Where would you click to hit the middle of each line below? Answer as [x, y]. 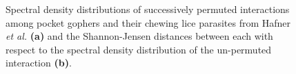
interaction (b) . [39, 63]
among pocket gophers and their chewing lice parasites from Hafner [148, 22]
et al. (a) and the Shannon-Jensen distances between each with [139, 36]
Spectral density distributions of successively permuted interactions [148, 9]
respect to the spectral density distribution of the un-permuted [139, 49]
